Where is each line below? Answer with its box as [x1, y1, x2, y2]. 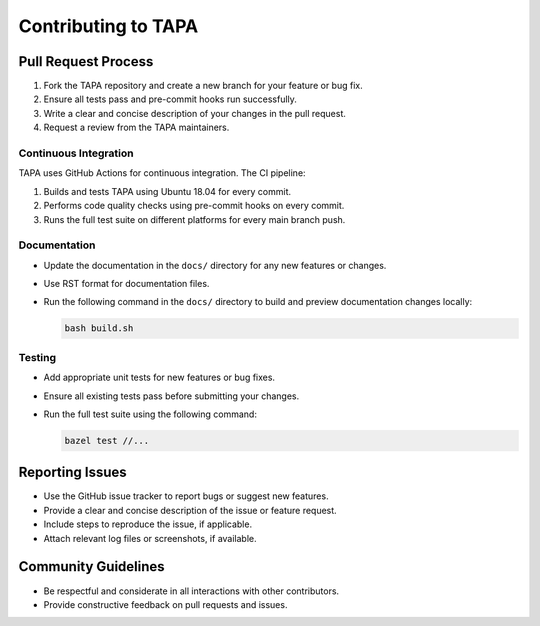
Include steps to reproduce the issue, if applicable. [43, 518, 253, 530]
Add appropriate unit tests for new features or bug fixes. [43, 371, 275, 384]
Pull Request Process [18, 53, 154, 70]
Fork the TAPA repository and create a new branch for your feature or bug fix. [43, 80, 364, 92]
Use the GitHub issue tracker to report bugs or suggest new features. [43, 490, 329, 502]
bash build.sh [64, 323, 134, 334]
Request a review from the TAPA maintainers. [43, 121, 230, 134]
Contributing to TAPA [18, 15, 199, 37]
